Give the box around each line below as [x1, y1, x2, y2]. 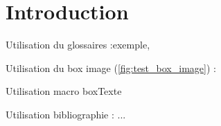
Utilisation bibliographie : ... [6, 107, 126, 121]
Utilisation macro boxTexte [6, 84, 122, 98]
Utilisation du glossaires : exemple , [6, 37, 150, 52]
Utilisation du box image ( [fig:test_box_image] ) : [6, 60, 216, 75]
